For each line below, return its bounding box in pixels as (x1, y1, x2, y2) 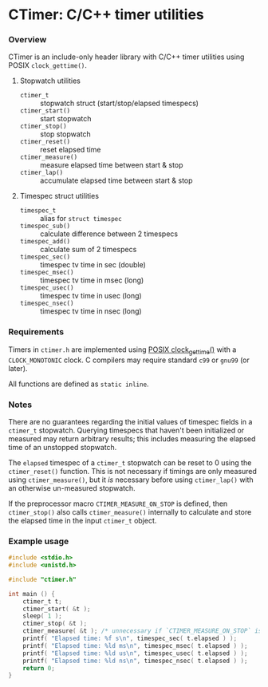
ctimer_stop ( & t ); (22, 620, 88, 628)
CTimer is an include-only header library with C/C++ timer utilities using (8, 52, 245, 61)
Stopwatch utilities (19, 76, 81, 85)
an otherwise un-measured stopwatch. (8, 483, 136, 492)
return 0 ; (22, 664, 56, 672)
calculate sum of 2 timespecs (39, 245, 137, 255)
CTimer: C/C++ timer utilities (8, 6, 205, 24)
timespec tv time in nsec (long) (39, 306, 142, 316)
